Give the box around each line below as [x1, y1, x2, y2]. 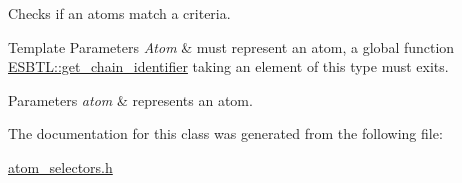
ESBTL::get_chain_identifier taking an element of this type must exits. [8, 56, 449, 77]
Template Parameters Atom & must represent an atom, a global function [8, 36, 455, 57]
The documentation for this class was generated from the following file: [8, 123, 443, 144]
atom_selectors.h [8, 156, 113, 177]
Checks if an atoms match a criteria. [8, 3, 231, 23]
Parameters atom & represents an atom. [8, 89, 253, 110]
